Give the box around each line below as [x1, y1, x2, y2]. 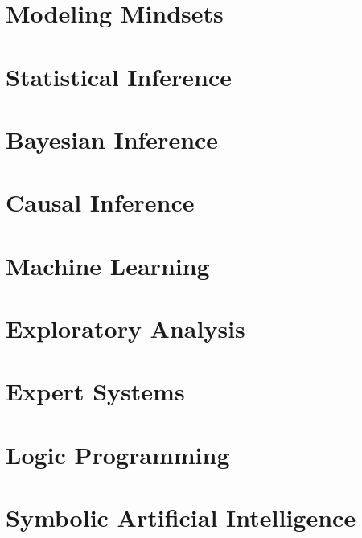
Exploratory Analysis [6, 312, 245, 345]
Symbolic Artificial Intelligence [6, 501, 356, 534]
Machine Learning [6, 248, 210, 281]
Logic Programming [6, 437, 230, 470]
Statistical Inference [6, 60, 232, 92]
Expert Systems [6, 375, 185, 408]
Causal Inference [6, 186, 195, 219]
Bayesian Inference [6, 122, 219, 155]
